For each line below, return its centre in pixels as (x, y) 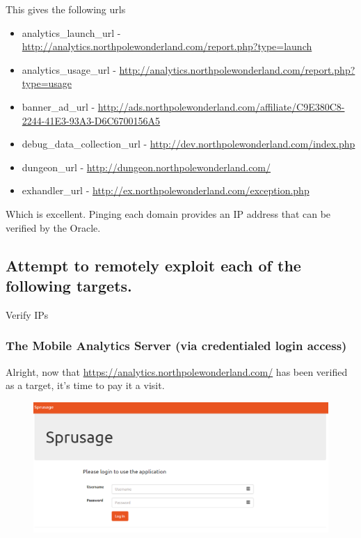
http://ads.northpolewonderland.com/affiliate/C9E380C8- (221, 106)
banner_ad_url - (58, 106)
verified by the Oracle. (53, 227)
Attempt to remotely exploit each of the (153, 265)
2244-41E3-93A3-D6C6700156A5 (91, 120)
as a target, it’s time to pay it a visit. (85, 385)
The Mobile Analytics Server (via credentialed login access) (176, 346)
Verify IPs (27, 314)
